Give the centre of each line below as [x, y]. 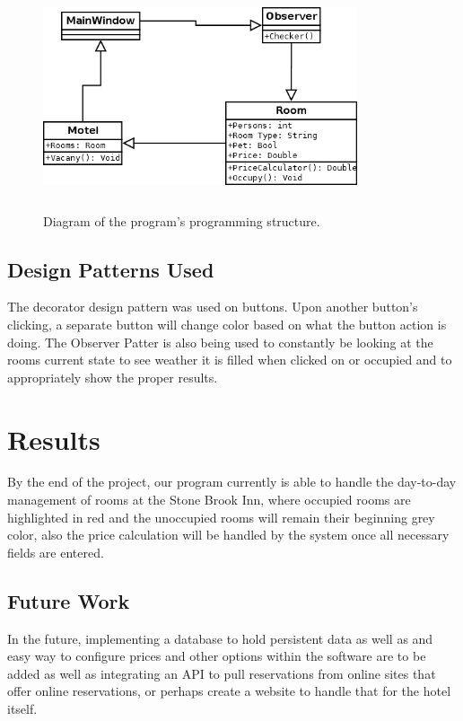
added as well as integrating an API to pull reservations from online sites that [222, 673]
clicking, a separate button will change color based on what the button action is [227, 324]
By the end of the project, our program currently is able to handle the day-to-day [232, 482]
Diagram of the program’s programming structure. [182, 220]
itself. [22, 709]
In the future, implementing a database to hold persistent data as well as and [220, 638]
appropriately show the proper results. [113, 377]
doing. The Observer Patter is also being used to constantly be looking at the [220, 342]
